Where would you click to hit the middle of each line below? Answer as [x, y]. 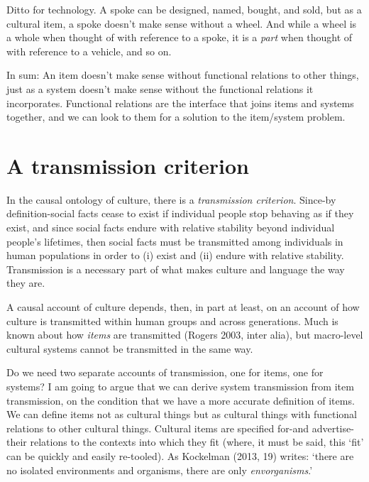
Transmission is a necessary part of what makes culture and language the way [176, 269]
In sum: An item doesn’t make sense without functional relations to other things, [183, 75]
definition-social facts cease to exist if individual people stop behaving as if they [180, 213]
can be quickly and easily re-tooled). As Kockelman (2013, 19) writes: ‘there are [180, 455]
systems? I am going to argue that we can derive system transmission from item [180, 386]
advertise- [333, 428]
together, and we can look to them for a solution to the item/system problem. [176, 117]
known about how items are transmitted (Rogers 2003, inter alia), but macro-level [185, 335]
